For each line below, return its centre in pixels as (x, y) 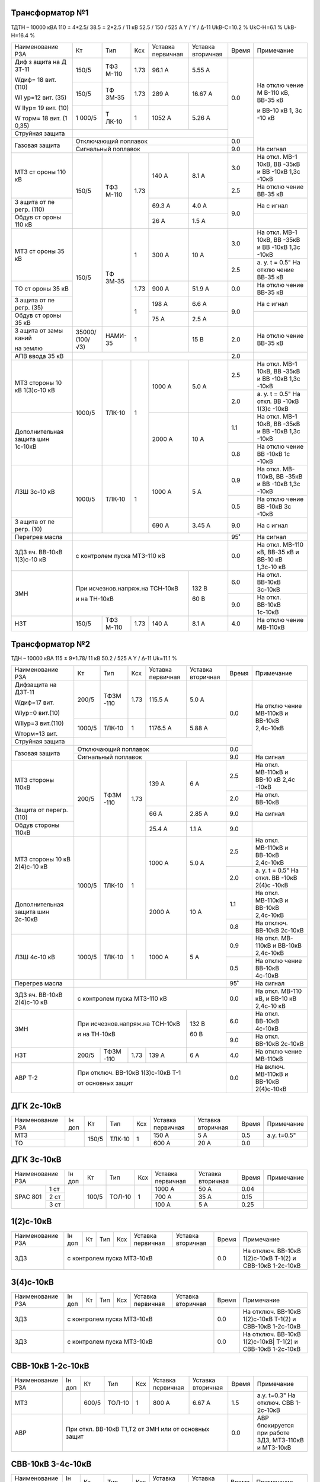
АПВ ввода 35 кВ (39, 356)
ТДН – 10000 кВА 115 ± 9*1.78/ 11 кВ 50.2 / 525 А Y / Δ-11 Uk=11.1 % (94, 658)
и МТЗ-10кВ (274, 1448)
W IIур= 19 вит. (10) (42, 108)
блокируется (276, 1425)
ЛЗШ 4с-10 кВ (35, 957)
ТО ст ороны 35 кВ (42, 289)
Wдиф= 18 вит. (35, 80)
